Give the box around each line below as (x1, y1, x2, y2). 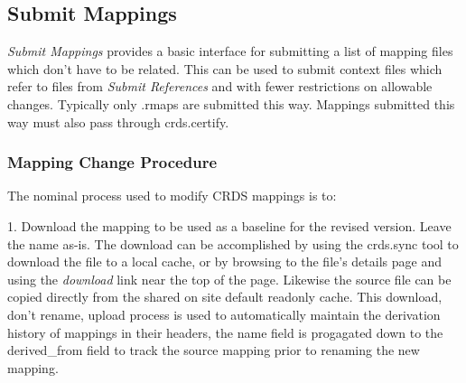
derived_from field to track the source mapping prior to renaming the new (7, 341, 420, 360)
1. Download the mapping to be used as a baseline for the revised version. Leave (7, 216, 452, 235)
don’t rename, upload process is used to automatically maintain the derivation (7, 304, 441, 323)
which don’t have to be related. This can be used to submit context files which (7, 59, 443, 78)
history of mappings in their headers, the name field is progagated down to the (7, 322, 443, 341)
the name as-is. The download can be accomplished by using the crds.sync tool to (7, 234, 459, 253)
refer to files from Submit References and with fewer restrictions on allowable (7, 77, 433, 96)
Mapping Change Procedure (7, 151, 218, 173)
